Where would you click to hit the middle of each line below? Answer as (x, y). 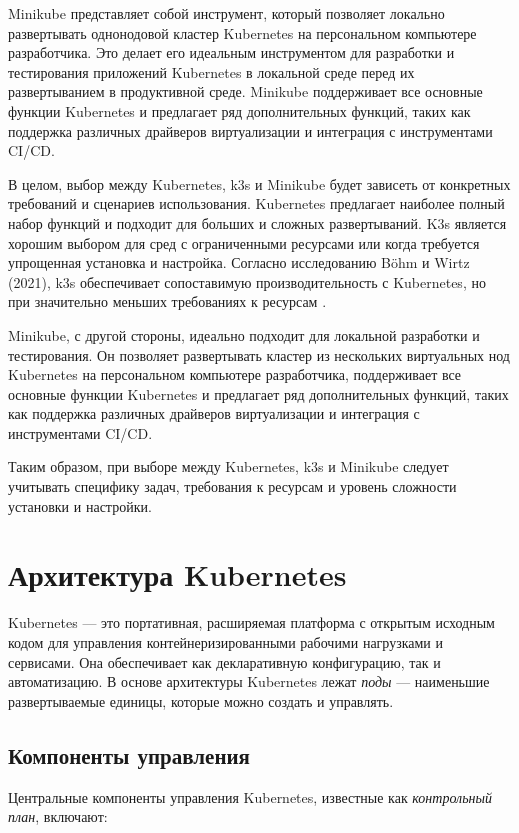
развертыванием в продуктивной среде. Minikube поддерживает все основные (245, 91)
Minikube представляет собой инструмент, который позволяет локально (226, 13)
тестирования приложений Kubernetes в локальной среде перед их (211, 71)
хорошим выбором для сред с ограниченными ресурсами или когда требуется (244, 242)
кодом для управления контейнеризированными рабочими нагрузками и (225, 641)
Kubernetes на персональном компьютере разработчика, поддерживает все (235, 374)
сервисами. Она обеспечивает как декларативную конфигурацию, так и (224, 661)
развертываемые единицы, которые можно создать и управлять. (201, 700)
